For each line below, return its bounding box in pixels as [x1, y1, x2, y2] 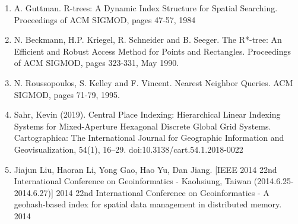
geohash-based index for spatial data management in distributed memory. [14, 198, 282, 210]
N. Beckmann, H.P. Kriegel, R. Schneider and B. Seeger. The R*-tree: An [14, 33, 282, 46]
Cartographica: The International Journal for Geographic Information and [14, 131, 284, 144]
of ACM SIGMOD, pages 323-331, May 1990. [14, 56, 179, 69]
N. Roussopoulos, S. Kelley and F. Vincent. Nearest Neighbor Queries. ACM [14, 76, 293, 89]
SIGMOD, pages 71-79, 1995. [14, 88, 120, 100]
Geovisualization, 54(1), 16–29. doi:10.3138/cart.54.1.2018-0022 [14, 143, 243, 155]
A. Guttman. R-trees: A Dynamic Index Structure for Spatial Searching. [14, 2, 278, 14]
